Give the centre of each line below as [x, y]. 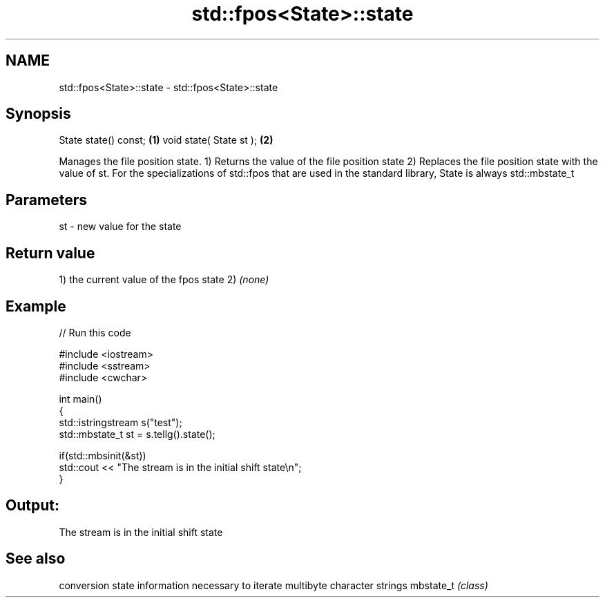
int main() [80, 399]
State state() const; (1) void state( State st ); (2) [166, 140]
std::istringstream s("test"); [121, 422]
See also [36, 559]
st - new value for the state [120, 227]
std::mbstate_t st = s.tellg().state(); [137, 434]
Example [36, 306]
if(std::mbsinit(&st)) [103, 455]
